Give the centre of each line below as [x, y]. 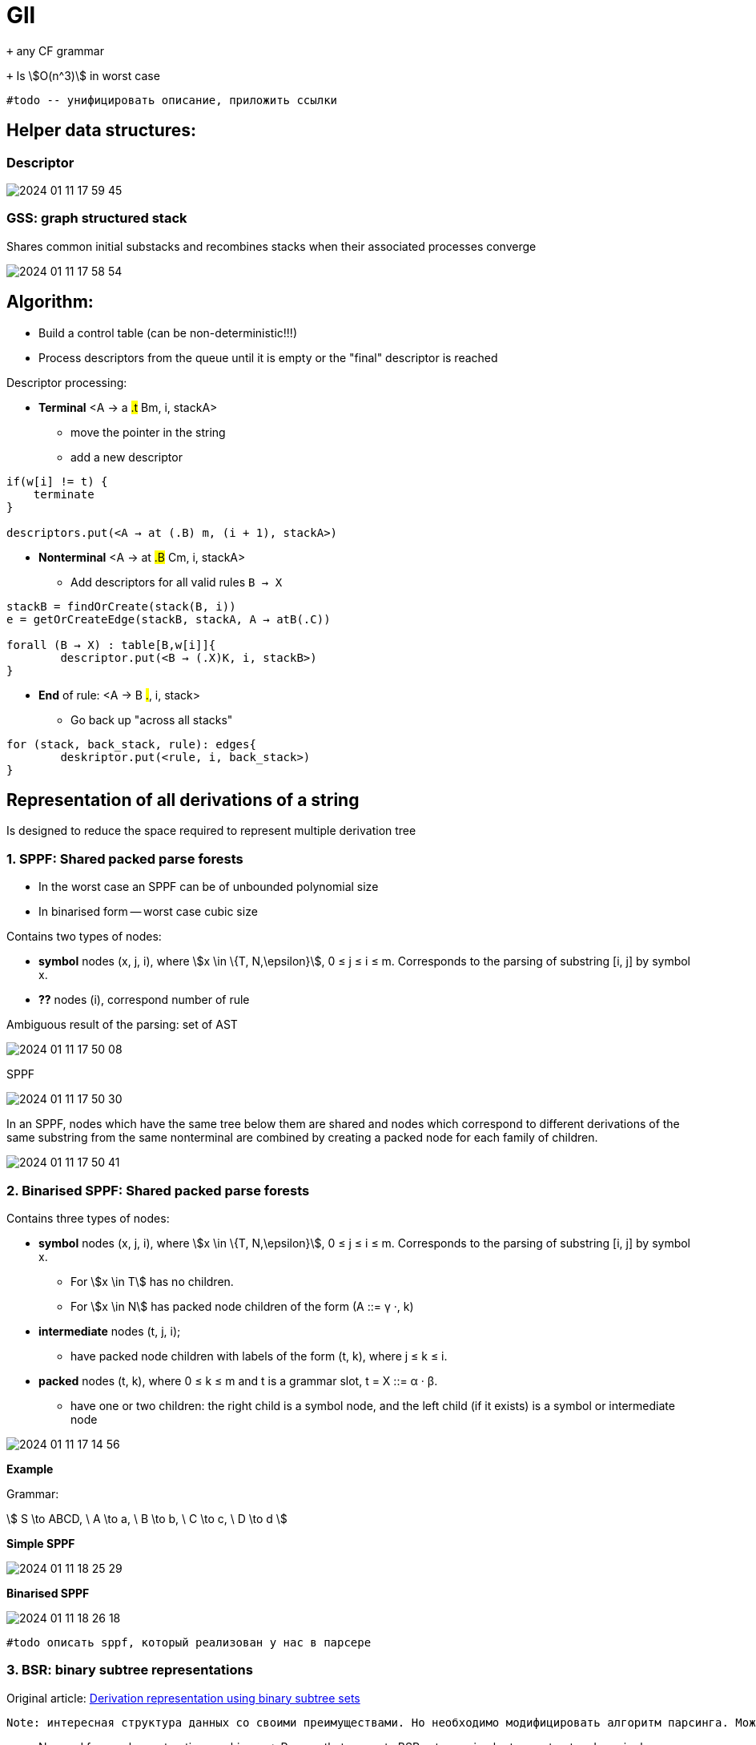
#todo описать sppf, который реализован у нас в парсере [189, 1642]
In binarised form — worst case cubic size [148, 912]
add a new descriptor [127, 457]
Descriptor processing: [67, 382]
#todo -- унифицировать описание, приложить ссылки [172, 100]
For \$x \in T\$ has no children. [152, 1281]
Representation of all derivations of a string [183, 800]
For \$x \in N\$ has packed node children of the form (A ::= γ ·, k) [242, 1306]
